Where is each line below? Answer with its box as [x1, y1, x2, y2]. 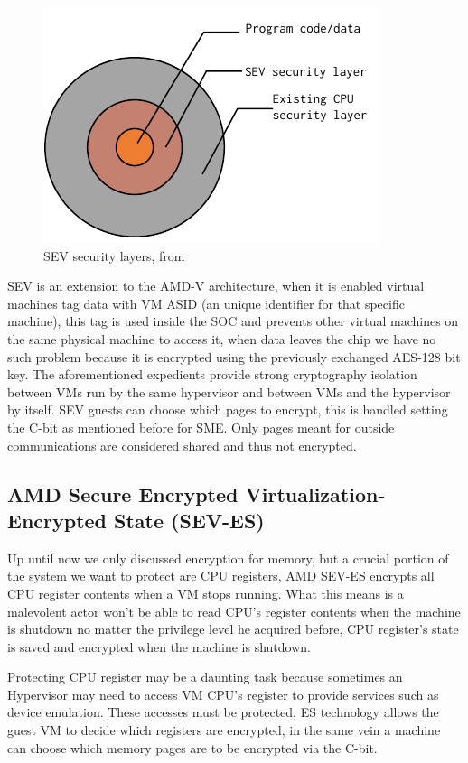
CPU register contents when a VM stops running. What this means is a [7, 583, 404, 602]
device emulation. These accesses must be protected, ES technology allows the [7, 703, 439, 721]
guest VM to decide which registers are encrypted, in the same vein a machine [7, 721, 441, 740]
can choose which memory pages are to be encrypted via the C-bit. [7, 738, 378, 757]
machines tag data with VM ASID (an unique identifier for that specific [7, 293, 405, 312]
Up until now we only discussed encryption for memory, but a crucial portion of [7, 548, 449, 567]
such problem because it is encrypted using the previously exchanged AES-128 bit [7, 347, 461, 366]
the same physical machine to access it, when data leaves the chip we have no [7, 329, 436, 348]
